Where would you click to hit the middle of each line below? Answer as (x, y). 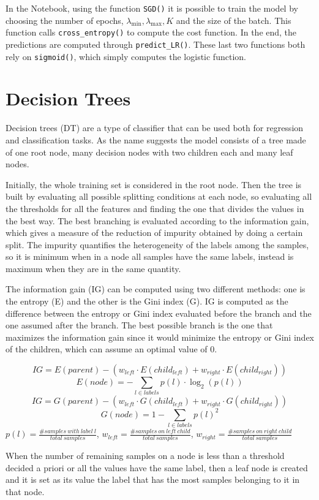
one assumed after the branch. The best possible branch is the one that (139, 325)
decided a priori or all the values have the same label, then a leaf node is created (157, 467)
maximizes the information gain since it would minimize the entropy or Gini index (160, 337)
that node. (25, 491)
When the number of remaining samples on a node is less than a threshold (145, 456)
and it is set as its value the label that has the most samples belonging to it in (153, 479)
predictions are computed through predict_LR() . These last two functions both (156, 44)
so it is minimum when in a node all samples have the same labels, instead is (150, 256)
